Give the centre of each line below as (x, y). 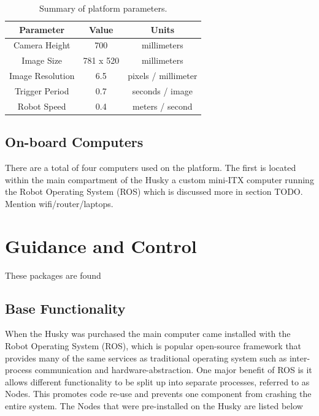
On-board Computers (74, 142)
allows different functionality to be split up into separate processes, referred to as (157, 381)
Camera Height (42, 45)
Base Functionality (65, 308)
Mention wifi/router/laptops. (59, 203)
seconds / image (162, 90)
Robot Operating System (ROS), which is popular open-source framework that (153, 346)
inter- (300, 357)
